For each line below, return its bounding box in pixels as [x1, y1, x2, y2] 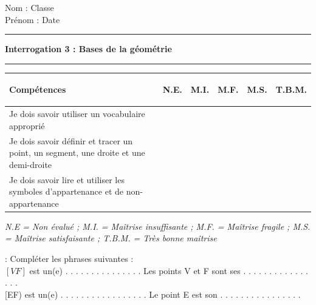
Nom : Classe [5, 1, 54, 13]
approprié [9, 119, 45, 132]
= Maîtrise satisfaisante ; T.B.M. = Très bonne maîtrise [5, 232, 217, 244]
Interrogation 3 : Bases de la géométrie [5, 42, 172, 55]
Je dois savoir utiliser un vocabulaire [9, 107, 145, 120]
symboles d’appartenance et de [9, 185, 124, 198]
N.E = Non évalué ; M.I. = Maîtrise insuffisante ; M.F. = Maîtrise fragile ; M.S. [5, 220, 311, 232]
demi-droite [9, 158, 52, 170]
